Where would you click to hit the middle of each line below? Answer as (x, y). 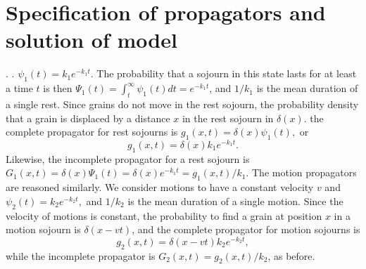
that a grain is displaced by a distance (88, 118)
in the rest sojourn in (228, 118)
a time (19, 88)
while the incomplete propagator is (81, 255)
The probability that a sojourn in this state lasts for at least (227, 73)
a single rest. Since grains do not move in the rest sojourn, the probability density (182, 104)
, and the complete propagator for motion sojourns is (246, 229)
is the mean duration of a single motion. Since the (235, 201)
